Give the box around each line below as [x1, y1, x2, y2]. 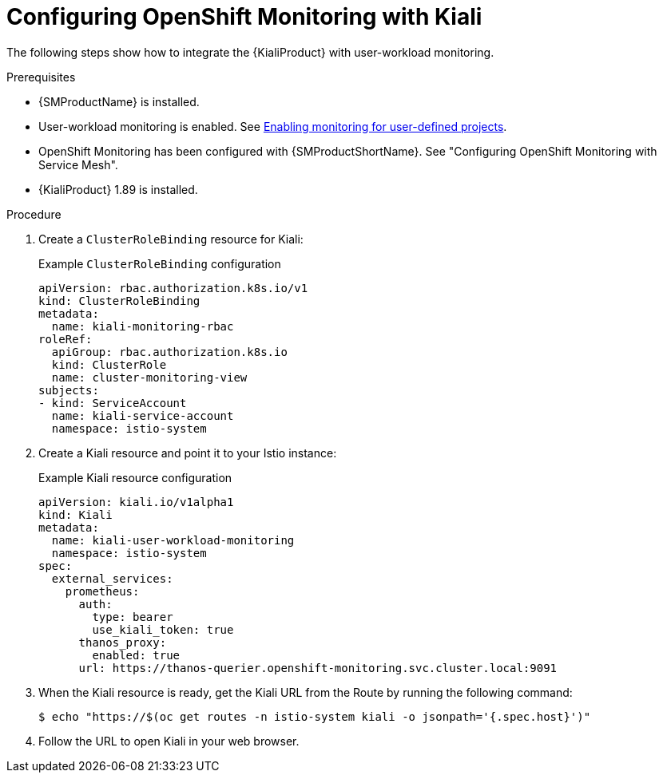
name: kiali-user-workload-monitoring [51, 533, 295, 547]
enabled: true [92, 648, 181, 662]
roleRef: [38, 332, 93, 346]
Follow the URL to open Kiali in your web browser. [38, 734, 300, 748]
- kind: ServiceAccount [38, 396, 187, 409]
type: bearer [92, 610, 173, 623]
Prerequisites [6, 69, 76, 84]
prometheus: [65, 584, 140, 598]
